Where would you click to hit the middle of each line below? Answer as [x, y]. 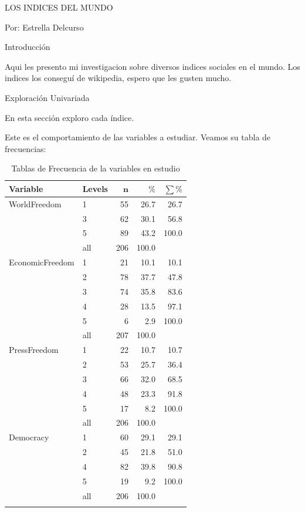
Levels [95, 188]
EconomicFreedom [42, 262]
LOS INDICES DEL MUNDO [59, 7]
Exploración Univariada [47, 97]
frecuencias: [26, 148]
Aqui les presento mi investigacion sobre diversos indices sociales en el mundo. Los [152, 66]
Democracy [29, 437]
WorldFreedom [35, 203]
